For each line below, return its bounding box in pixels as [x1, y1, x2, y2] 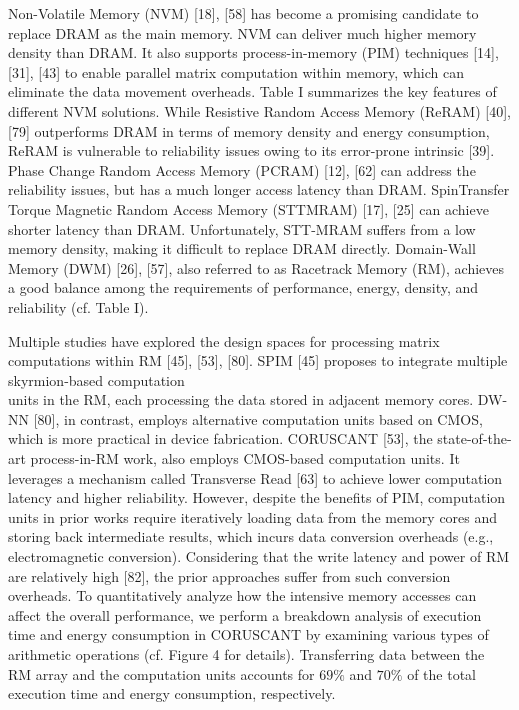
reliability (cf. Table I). [8, 296, 149, 317]
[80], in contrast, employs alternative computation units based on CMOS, [33, 408, 483, 429]
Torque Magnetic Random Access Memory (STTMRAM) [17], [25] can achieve [8, 198, 489, 219]
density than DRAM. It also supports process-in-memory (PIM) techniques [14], [8, 42, 499, 63]
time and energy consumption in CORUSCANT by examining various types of [8, 624, 489, 645]
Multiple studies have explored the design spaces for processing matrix [8, 330, 440, 351]
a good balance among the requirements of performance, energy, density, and [8, 277, 479, 298]
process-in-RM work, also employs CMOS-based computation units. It [30, 448, 460, 469]
